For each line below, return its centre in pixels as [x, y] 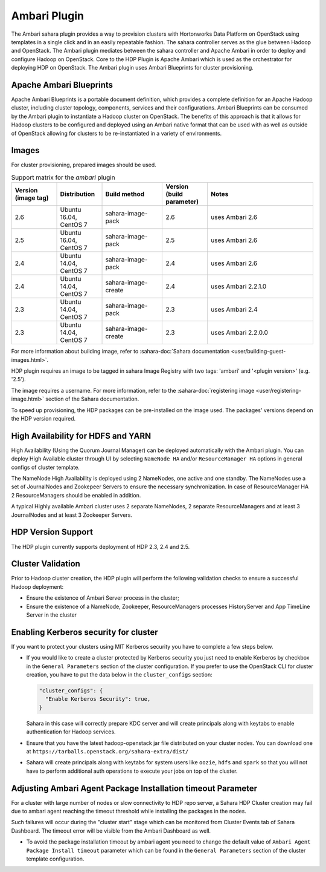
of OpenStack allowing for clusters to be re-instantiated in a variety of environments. [117, 133]
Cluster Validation [46, 564]
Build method [125, 194]
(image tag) [32, 198]
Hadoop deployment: [37, 586]
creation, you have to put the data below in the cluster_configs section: [119, 675]
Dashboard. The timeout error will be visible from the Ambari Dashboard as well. [111, 831]
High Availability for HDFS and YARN [81, 436]
